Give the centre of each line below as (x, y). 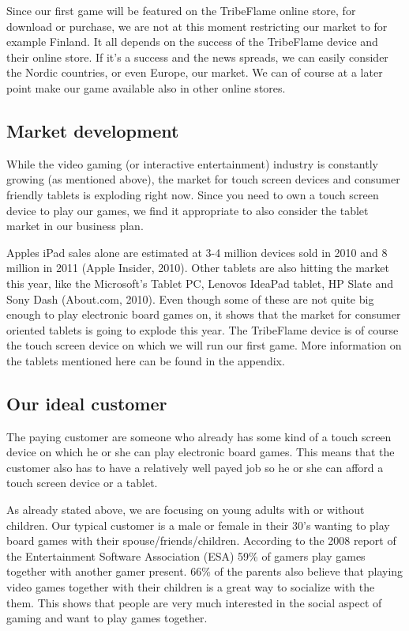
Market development (93, 130)
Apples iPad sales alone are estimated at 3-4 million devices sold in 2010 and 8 (197, 252)
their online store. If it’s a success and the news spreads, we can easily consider (197, 57)
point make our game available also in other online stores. (146, 87)
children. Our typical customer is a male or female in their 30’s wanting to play (198, 525)
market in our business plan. (75, 226)
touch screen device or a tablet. (82, 483)
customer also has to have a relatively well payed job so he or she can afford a (195, 467)
